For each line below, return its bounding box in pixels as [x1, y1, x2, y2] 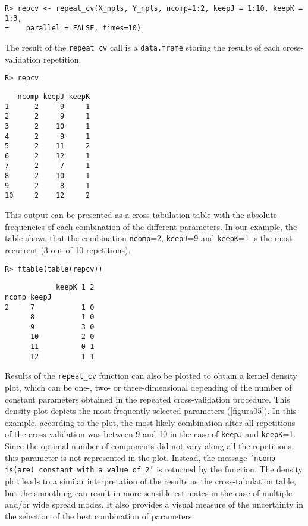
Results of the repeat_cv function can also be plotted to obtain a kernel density [5, 369, 297, 382]
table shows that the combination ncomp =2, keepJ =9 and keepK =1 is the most [5, 232, 293, 244]
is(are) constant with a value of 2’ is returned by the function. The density [5, 463, 303, 475]
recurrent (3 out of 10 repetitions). [5, 243, 131, 256]
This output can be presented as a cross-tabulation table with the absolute [5, 208, 277, 221]
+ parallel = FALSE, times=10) [5, 24, 142, 33]
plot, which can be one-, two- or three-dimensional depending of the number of [5, 381, 292, 394]
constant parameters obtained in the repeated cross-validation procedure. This [5, 393, 290, 405]
